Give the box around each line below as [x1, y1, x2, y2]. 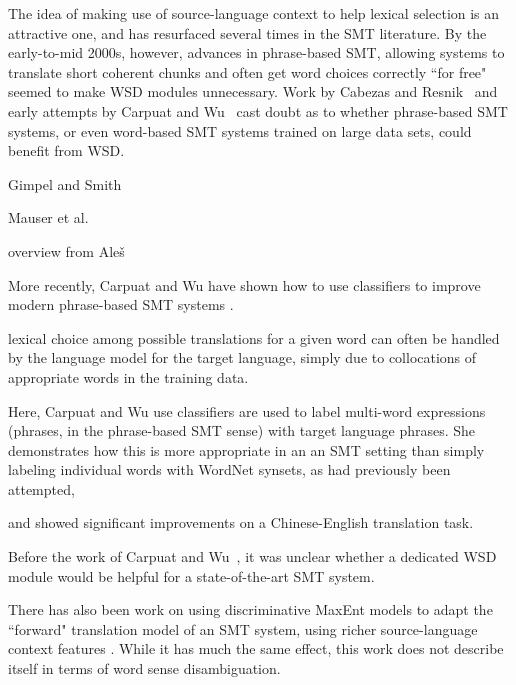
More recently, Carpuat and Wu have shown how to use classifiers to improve [8, 274, 481, 295]
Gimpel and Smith [8, 173, 122, 194]
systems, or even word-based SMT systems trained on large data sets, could [8, 120, 472, 141]
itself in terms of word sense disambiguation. [8, 658, 281, 679]
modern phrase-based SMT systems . [8, 294, 234, 315]
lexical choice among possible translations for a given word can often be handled [8, 327, 500, 348]
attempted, [8, 478, 75, 499]
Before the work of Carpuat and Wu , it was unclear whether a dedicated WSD [8, 546, 497, 567]
